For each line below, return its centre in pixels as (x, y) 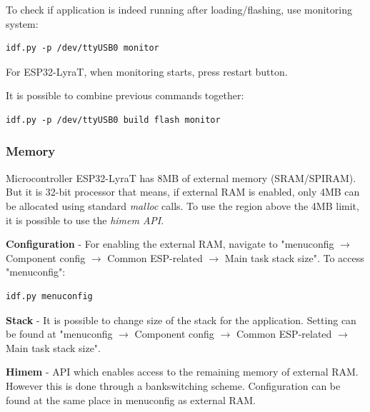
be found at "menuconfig (59, 334)
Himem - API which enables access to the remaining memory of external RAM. (182, 372)
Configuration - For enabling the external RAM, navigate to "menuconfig (170, 244)
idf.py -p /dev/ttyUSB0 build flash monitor (113, 120)
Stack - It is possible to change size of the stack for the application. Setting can (181, 320)
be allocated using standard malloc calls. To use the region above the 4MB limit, (182, 205)
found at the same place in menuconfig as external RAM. (131, 400)
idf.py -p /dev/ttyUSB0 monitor (82, 48)
